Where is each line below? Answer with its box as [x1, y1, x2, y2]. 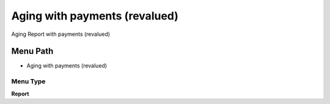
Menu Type [11, 77, 46, 86]
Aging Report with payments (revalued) [11, 30, 110, 38]
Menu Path [11, 46, 54, 57]
